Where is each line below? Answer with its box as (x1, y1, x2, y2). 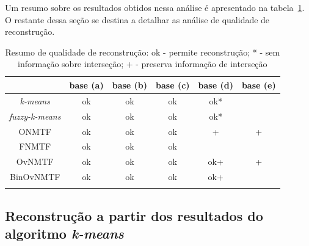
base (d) (198, 78, 233, 91)
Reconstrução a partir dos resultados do (5, 206, 263, 225)
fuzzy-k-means (9, 109, 61, 122)
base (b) (112, 78, 148, 91)
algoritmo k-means (5, 224, 124, 243)
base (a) (69, 78, 104, 91)
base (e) (241, 78, 276, 91)
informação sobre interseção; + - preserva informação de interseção (18, 57, 267, 70)
